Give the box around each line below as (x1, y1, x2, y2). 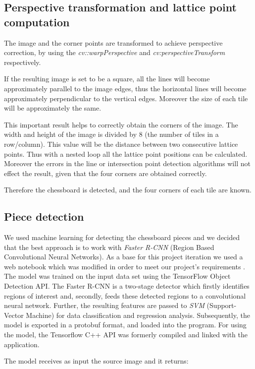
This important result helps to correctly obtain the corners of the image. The (4, 119, 238, 129)
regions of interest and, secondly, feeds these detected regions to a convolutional (4, 290, 246, 301)
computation (4, 14, 70, 29)
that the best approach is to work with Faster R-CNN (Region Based (4, 242, 214, 252)
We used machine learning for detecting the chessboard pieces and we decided (4, 232, 240, 243)
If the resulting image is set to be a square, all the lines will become (4, 73, 210, 84)
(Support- (206, 300, 237, 310)
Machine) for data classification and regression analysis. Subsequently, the (26, 309, 250, 320)
